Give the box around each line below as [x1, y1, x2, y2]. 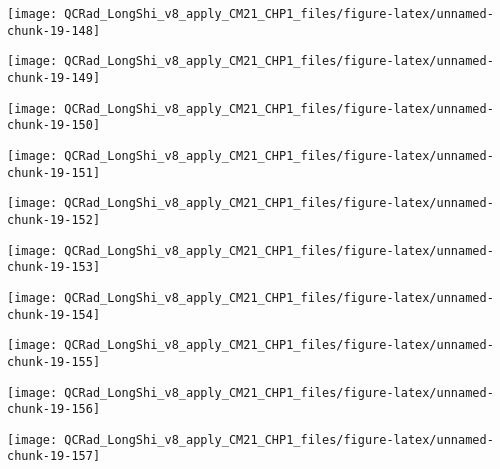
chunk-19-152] [7, 212, 101, 227]
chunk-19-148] [7, 23, 101, 38]
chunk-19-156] [7, 402, 101, 417]
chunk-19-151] [7, 165, 101, 180]
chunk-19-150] [7, 118, 101, 133]
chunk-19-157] [7, 449, 101, 464]
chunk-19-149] [7, 70, 101, 85]
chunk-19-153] [7, 260, 101, 275]
